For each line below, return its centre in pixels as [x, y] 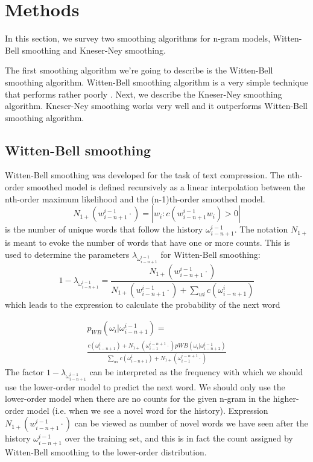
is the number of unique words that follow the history [104, 229]
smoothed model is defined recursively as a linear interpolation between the [166, 187]
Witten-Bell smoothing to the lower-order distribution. [106, 451]
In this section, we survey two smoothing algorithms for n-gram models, [138, 38]
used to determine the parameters [67, 254]
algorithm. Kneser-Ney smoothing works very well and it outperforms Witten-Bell [156, 106]
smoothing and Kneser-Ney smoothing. [94, 50]
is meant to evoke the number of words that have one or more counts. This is [147, 242]
